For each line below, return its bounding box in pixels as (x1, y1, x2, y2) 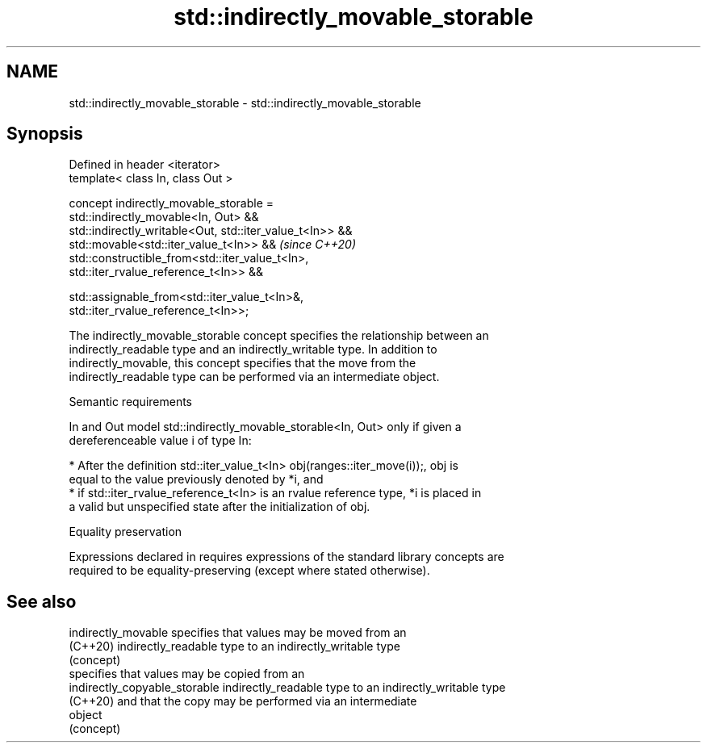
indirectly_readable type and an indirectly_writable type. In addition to (69, 342, 437, 357)
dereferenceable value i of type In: (69, 433, 252, 448)
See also (6, 591, 77, 612)
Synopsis (6, 123, 83, 144)
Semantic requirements (69, 395, 193, 409)
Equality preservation (69, 525, 182, 539)
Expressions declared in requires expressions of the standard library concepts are (69, 550, 504, 564)
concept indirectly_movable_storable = (69, 196, 274, 211)
